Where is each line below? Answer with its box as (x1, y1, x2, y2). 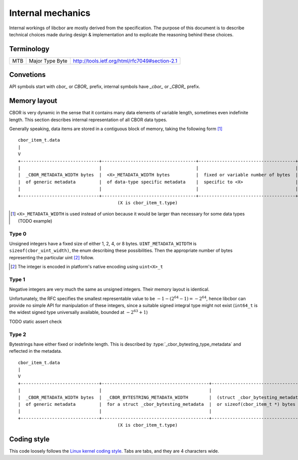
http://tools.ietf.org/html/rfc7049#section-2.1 (73, 57, 177, 64)
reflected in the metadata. (9, 348, 62, 354)
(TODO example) (18, 218, 53, 224)
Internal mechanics (9, 7, 91, 18)
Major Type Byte (29, 57, 68, 64)
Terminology (9, 45, 50, 53)
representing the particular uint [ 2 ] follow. (9, 254, 94, 260)
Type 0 (9, 230, 27, 237)
